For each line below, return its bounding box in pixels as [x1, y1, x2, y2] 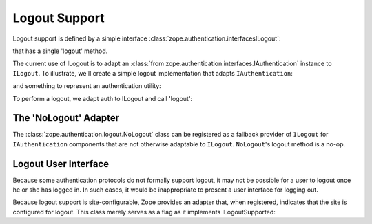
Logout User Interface [12, 158, 110, 170]
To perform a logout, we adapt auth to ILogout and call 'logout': [12, 94, 193, 102]
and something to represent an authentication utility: [12, 82, 161, 90]
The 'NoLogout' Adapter [12, 112, 120, 124]
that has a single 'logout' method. [12, 47, 108, 55]
